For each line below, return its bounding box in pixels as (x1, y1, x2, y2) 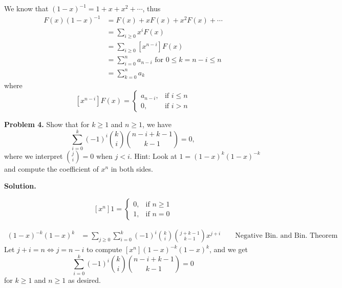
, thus (142, 3, 161, 13)
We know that (4, 3, 49, 13)
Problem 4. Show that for (4, 119, 90, 130)
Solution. (4, 180, 36, 191)
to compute (87, 244, 122, 255)
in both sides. (111, 163, 153, 174)
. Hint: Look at (130, 150, 177, 161)
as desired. (68, 274, 101, 285)
